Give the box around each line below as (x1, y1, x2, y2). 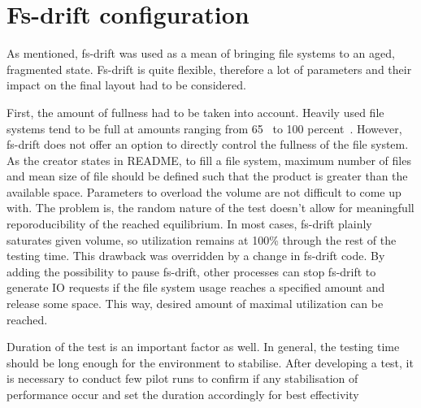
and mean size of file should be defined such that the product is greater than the (7, 167, 408, 184)
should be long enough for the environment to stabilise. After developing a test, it (7, 354, 414, 371)
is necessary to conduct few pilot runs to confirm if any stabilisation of (7, 370, 358, 387)
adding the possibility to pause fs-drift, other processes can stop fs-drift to (7, 263, 376, 280)
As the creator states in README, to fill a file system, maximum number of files (7, 151, 411, 168)
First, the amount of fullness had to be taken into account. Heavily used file (7, 103, 384, 120)
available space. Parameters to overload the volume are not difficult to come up (7, 183, 401, 200)
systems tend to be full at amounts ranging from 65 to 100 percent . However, (7, 119, 402, 137)
